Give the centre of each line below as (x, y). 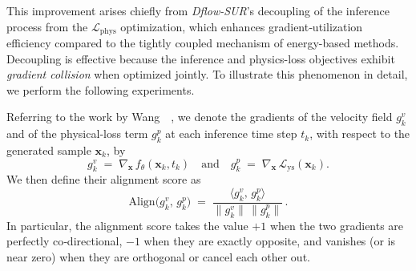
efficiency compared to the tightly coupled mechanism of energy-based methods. (203, 43)
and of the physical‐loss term (77, 133)
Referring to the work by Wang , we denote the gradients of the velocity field (200, 117)
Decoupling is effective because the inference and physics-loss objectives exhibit (201, 58)
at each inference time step (231, 133)
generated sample (49, 150)
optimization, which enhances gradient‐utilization (242, 26)
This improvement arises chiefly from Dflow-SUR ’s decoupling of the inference (198, 10)
